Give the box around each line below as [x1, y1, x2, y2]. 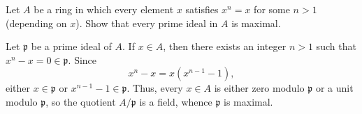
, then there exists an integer [163, 39, 287, 54]
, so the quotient [45, 94, 116, 108]
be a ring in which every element [34, 2, 174, 16]
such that [316, 39, 356, 54]
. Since [68, 52, 97, 67]
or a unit [315, 81, 354, 95]
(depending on [6, 15, 67, 30]
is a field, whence [139, 94, 212, 108]
